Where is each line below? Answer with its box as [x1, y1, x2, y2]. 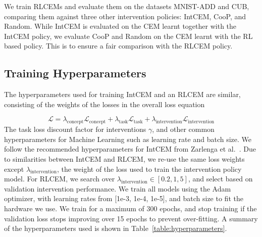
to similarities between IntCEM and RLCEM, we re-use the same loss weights [4, 153, 245, 164]
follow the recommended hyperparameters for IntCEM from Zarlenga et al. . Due [4, 144, 256, 154]
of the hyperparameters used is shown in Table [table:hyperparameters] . [4, 223, 227, 233]
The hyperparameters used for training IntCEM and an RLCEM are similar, [4, 89, 241, 100]
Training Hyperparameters [4, 65, 146, 81]
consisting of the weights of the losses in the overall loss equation [4, 99, 205, 109]
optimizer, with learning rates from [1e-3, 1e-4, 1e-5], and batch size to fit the [4, 193, 243, 204]
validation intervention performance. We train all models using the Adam [4, 183, 231, 194]
